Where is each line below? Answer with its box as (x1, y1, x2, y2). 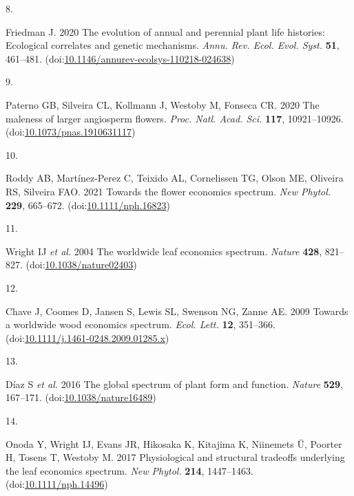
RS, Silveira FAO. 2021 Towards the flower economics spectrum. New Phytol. (6, 184, 331, 198)
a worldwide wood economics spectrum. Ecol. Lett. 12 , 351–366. (6, 317, 275, 332)
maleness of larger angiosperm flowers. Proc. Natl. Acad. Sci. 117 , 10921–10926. (6, 111, 344, 125)
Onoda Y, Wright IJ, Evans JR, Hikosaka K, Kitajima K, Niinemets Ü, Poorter (6, 436, 342, 451)
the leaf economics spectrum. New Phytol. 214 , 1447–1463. (6, 463, 253, 477)
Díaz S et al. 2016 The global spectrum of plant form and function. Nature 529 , (6, 376, 343, 391)
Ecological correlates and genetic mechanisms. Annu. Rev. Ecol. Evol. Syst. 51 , (6, 38, 340, 52)
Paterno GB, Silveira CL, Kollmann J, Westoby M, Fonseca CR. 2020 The (6, 97, 320, 111)
